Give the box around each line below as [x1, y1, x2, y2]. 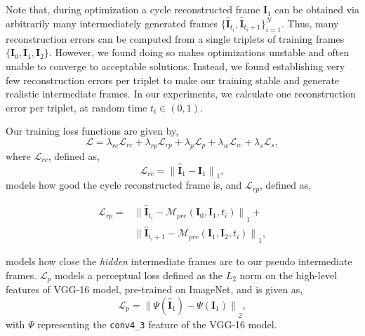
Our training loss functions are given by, [6, 123, 179, 138]
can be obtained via [274, 2, 359, 17]
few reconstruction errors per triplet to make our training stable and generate [6, 72, 340, 87]
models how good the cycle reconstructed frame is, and [6, 177, 242, 192]
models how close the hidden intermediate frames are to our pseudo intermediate [6, 254, 352, 269]
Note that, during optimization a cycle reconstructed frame [6, 2, 260, 17]
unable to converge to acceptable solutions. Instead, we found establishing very [6, 59, 345, 74]
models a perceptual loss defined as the [54, 267, 223, 282]
